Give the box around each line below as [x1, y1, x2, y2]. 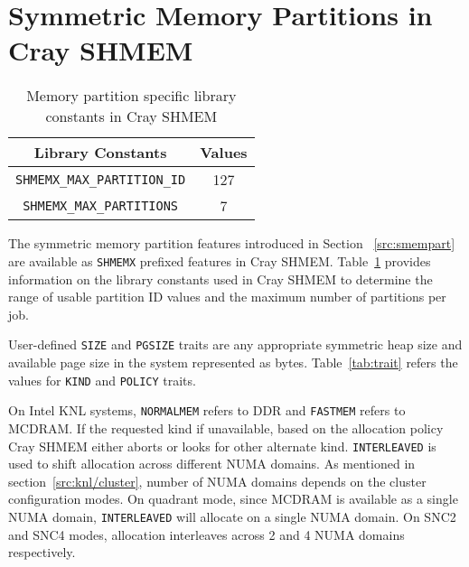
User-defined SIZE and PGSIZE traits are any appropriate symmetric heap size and [8, 335, 463, 354]
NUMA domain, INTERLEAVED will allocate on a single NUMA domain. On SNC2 [8, 507, 456, 525]
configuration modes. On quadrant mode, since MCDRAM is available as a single [8, 489, 458, 508]
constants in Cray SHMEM [45, 106, 218, 127]
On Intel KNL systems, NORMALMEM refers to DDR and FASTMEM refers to [8, 401, 406, 420]
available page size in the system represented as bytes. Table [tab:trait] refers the [8, 353, 458, 371]
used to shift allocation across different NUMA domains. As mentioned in [8, 454, 416, 473]
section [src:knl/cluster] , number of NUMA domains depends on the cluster [8, 471, 427, 490]
